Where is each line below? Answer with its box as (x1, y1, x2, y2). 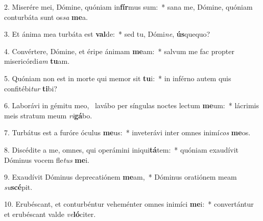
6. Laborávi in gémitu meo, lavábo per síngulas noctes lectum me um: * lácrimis (4, 100, 259, 111)
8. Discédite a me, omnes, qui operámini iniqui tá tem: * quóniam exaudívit (4, 144, 239, 155)
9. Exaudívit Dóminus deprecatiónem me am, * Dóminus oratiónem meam (4, 171, 237, 182)
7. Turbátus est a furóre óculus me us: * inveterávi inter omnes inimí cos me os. (4, 127, 251, 138)
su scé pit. (4, 181, 33, 192)
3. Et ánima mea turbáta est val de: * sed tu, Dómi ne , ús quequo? (4, 29, 210, 39)
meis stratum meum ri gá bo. (4, 110, 92, 120)
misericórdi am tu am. (4, 56, 70, 66)
